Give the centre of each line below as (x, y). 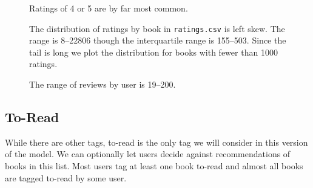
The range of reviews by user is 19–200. (103, 84)
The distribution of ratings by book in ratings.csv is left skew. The (157, 28)
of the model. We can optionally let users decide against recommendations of (148, 154)
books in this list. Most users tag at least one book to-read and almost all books (154, 166)
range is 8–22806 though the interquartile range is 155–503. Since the (158, 40)
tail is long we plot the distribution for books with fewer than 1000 (153, 52)
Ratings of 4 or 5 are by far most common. (109, 8)
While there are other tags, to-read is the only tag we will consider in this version (156, 142)
